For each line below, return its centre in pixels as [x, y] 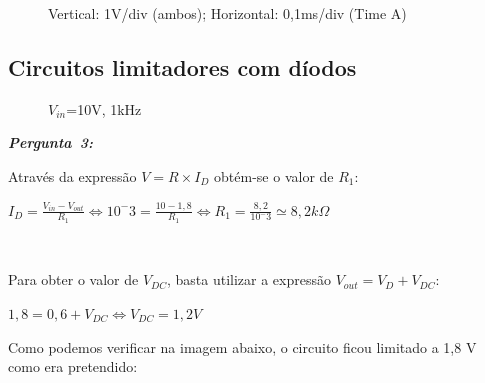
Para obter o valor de [73, 279]
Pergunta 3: [51, 142]
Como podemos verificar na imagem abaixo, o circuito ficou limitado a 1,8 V [242, 346]
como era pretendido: [73, 366]
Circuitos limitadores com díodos [182, 66]
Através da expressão [72, 175]
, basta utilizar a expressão [248, 279]
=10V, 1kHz [104, 108]
